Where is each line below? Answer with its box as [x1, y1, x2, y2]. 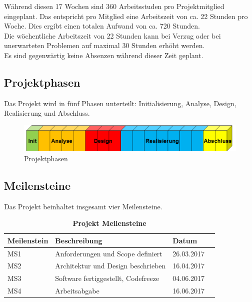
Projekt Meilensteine [72, 218, 146, 228]
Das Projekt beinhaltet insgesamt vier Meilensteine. [4, 201, 162, 211]
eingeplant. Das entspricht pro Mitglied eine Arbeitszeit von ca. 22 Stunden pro [4, 11, 248, 21]
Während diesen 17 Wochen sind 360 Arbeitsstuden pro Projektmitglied [4, 1, 224, 11]
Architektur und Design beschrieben [55, 260, 166, 271]
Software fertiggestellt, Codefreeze [55, 273, 159, 283]
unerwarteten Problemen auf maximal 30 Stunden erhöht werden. [4, 40, 205, 51]
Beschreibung [55, 235, 102, 245]
